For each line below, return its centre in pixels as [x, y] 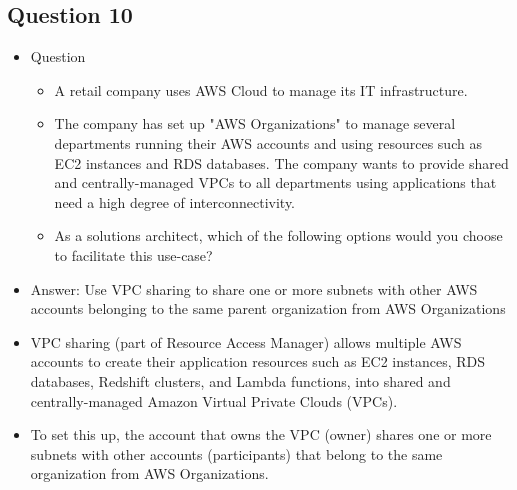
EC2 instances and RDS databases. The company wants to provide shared [281, 162]
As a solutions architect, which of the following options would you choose [278, 235]
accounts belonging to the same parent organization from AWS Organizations [268, 308]
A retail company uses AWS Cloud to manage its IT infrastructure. [261, 89]
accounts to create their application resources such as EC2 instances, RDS [258, 361]
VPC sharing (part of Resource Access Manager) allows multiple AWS [246, 341]
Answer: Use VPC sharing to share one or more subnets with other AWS [254, 288]
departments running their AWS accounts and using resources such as [268, 142]
